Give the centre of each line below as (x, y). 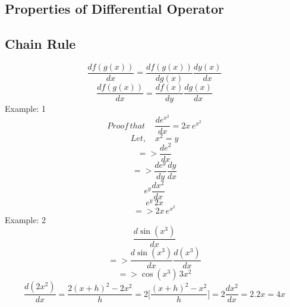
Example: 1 (26, 109)
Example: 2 (26, 219)
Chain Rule (40, 44)
